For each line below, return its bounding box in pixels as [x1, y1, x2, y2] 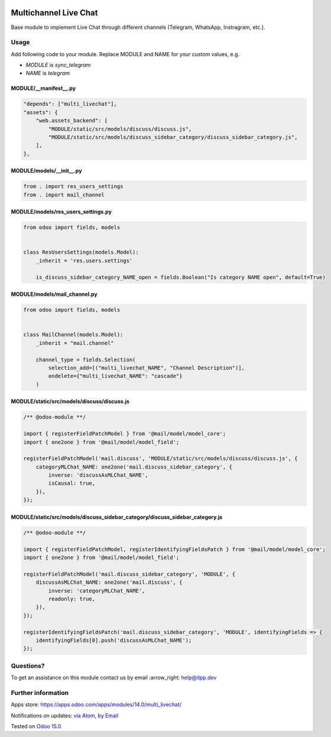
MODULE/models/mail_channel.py [11, 290, 98, 298]
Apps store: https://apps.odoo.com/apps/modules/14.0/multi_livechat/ [11, 701, 181, 708]
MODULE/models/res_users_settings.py [11, 208, 112, 215]
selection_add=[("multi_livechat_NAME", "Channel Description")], [48, 364, 245, 371]
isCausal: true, [48, 480, 96, 487]
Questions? [11, 661, 45, 670]
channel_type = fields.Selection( [35, 356, 136, 363]
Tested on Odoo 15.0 [11, 722, 61, 730]
